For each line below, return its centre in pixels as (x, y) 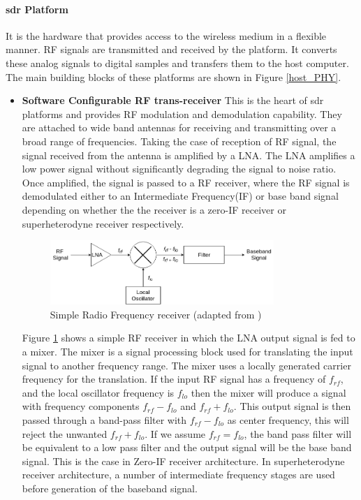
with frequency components (81, 406)
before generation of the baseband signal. (110, 488)
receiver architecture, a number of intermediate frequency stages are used (178, 475)
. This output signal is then (292, 406)
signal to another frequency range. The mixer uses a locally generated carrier (186, 365)
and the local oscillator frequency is (98, 392)
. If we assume (175, 433)
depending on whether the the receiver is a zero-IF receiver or (154, 209)
